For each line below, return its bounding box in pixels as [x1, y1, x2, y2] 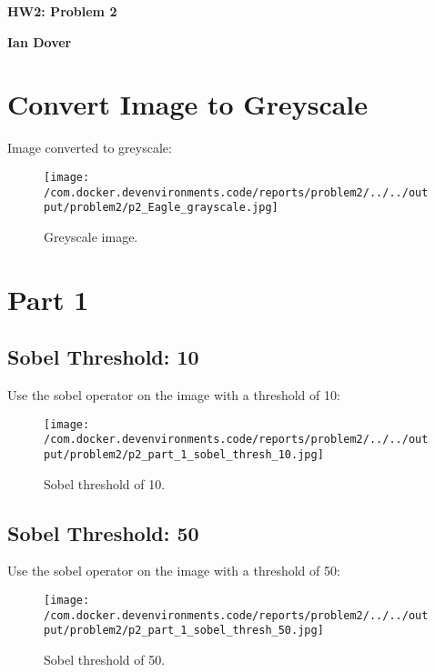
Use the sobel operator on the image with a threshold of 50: [7, 561, 340, 580]
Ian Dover [7, 32, 72, 51]
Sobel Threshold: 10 [7, 343, 199, 371]
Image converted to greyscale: [7, 138, 172, 157]
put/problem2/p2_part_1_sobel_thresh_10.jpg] [44, 447, 324, 461]
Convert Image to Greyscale [7, 85, 369, 123]
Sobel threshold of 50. [44, 649, 166, 668]
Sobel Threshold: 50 [7, 518, 199, 547]
